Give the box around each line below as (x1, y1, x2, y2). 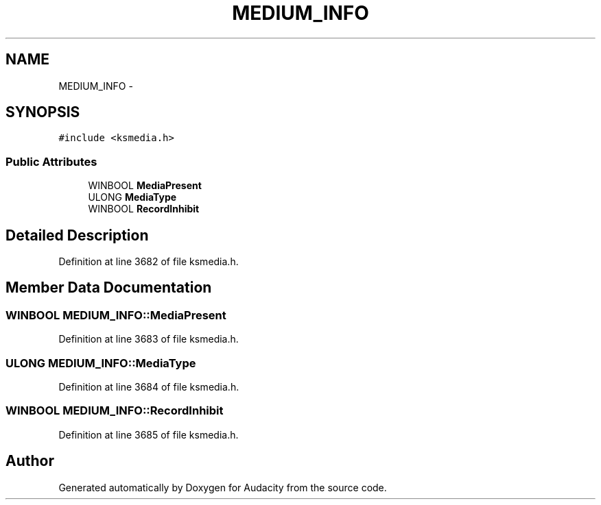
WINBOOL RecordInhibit (88, 203, 200, 215)
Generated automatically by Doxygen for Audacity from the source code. (58, 481, 387, 493)
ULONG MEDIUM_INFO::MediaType (5, 356, 196, 370)
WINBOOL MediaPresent (88, 180, 202, 192)
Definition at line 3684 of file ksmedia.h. (58, 381, 239, 393)
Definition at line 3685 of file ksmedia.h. (58, 428, 239, 441)
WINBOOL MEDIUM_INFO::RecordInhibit (5, 404, 224, 418)
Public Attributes (5, 154, 97, 169)
